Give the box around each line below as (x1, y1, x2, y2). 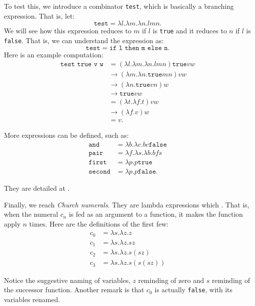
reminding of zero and (138, 275, 204, 285)
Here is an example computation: (4, 49, 104, 59)
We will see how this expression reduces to (4, 25, 132, 36)
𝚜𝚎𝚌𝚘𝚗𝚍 (88, 168, 111, 176)
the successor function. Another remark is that (4, 284, 144, 295)
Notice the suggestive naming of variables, (4, 275, 131, 285)
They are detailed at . (4, 183, 70, 193)
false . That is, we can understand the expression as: (4, 35, 164, 45)
